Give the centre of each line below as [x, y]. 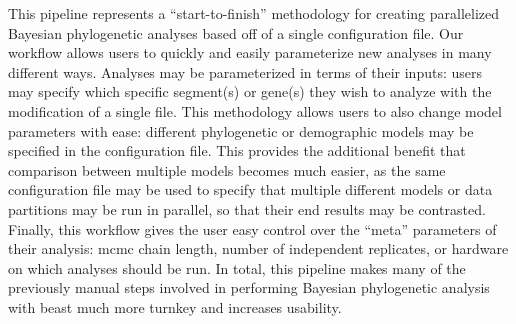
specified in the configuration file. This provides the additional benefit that [237, 150]
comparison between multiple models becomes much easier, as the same [227, 169]
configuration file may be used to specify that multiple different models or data [250, 189]
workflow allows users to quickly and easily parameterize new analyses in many [250, 52]
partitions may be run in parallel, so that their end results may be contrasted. [247, 208]
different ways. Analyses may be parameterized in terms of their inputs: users [245, 71]
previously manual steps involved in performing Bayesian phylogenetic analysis [249, 287]
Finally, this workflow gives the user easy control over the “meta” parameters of [252, 228]
